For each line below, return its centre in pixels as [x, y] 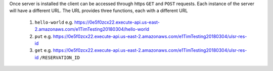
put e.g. [43, 36]
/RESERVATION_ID [60, 57]
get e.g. [43, 50]
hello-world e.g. [54, 22]
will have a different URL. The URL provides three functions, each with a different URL [99, 11]
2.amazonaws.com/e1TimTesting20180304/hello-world [92, 29]
